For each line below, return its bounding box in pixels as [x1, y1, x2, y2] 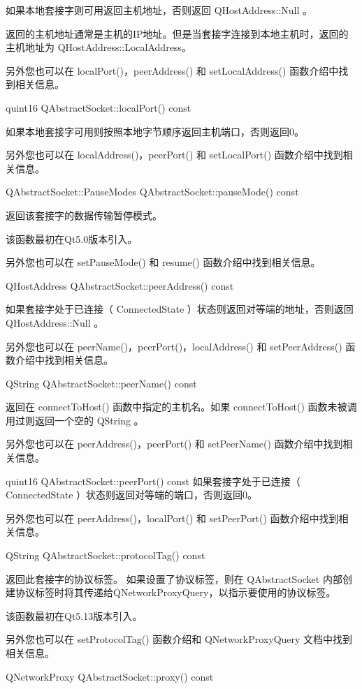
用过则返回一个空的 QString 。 [6, 413, 144, 427]
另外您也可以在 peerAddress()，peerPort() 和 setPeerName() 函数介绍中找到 [6, 436, 343, 451]
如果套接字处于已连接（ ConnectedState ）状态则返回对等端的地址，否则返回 [6, 302, 354, 316]
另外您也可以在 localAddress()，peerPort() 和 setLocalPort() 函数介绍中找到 [6, 147, 343, 162]
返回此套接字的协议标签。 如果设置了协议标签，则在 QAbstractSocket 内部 [6, 571, 342, 586]
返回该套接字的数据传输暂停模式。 [6, 207, 162, 222]
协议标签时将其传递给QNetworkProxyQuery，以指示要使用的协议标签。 [15, 585, 336, 600]
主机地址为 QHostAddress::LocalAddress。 [6, 40, 191, 54]
